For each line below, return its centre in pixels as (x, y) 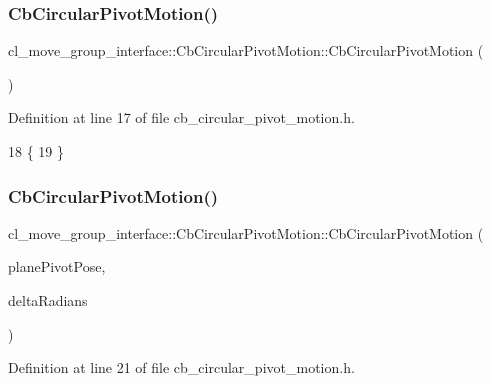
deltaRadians (48, 300)
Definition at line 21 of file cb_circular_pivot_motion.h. (181, 367)
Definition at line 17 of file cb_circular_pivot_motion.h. (181, 117)
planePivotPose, (57, 266)
